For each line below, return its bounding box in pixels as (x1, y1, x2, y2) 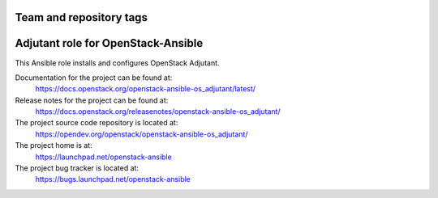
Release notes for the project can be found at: (15, 95, 169, 105)
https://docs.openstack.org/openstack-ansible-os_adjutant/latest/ (35, 84, 255, 94)
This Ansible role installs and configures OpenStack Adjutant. (15, 57, 220, 68)
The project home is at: (15, 141, 92, 150)
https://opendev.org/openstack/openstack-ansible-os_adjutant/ (35, 129, 248, 139)
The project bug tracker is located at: (15, 163, 140, 173)
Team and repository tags (15, 11, 148, 24)
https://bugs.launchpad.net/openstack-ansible (35, 175, 191, 184)
